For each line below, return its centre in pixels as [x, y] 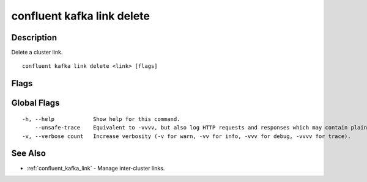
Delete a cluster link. [37, 53]
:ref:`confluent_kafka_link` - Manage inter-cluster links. [96, 168]
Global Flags [35, 103]
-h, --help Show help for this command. [101, 119]
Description [34, 38]
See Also [28, 154]
